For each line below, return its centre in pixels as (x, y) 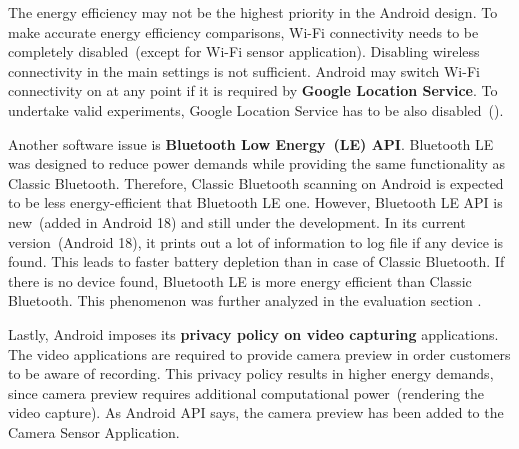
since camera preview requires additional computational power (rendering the (246, 392)
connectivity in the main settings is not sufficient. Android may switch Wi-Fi (244, 70)
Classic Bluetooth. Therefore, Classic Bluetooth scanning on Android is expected (256, 182)
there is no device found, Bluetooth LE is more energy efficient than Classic (240, 280)
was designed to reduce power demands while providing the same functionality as (257, 163)
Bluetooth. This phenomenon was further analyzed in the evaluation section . (245, 300)
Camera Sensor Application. (94, 431)
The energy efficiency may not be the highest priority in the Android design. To (253, 12)
